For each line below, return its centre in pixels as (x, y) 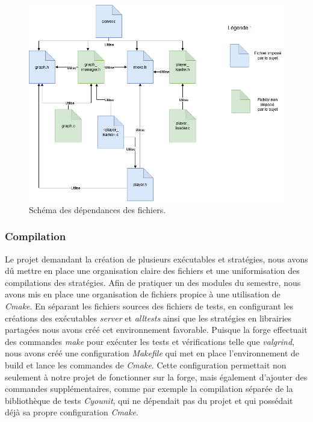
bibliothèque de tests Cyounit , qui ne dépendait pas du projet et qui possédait (149, 400)
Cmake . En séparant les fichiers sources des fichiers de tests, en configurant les (149, 306)
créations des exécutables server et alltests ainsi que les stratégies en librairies (148, 318)
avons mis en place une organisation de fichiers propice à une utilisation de (143, 294)
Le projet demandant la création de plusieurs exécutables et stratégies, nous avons (156, 259)
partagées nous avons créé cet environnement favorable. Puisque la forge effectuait (156, 330)
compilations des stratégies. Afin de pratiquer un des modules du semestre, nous (153, 282)
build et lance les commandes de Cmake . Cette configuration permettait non (146, 365)
